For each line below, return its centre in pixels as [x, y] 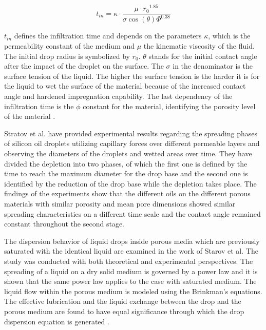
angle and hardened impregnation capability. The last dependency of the [118, 96]
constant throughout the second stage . [64, 224]
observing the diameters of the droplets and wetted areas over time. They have [128, 153]
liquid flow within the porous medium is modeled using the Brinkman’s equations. [133, 291]
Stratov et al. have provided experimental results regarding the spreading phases [131, 133]
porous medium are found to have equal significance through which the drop [124, 311]
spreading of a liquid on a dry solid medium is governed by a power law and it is [131, 271]
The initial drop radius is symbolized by [67, 56]
